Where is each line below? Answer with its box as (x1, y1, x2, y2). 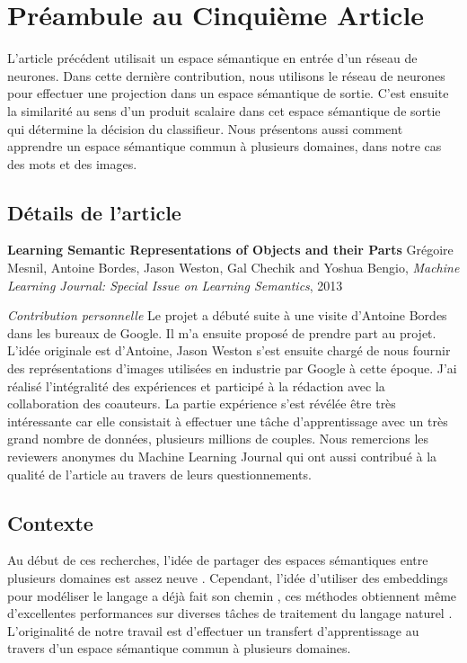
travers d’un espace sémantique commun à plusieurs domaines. (7, 639, 351, 658)
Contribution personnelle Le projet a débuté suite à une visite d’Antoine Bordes (7, 306, 447, 325)
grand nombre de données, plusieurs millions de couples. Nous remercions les (7, 429, 429, 448)
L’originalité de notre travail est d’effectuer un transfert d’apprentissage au (7, 621, 419, 640)
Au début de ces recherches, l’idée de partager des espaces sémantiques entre (7, 551, 428, 569)
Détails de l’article (7, 198, 181, 226)
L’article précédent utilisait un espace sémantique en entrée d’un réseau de (7, 49, 418, 67)
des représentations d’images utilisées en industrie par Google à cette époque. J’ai (7, 359, 457, 378)
